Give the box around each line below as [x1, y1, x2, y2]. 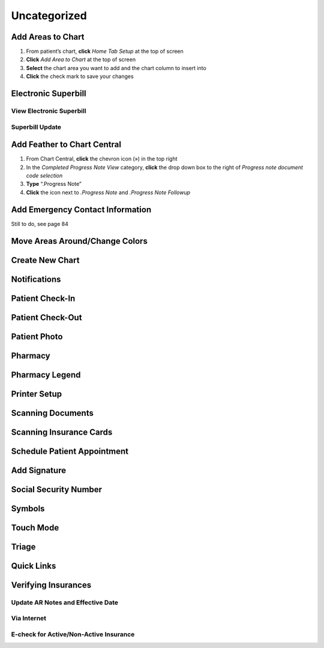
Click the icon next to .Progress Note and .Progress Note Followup [26, 189, 190, 196]
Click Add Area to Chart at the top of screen [26, 56, 136, 63]
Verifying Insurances [11, 580, 92, 590]
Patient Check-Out [11, 312, 82, 323]
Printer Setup [11, 388, 62, 399]
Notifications [11, 274, 61, 284]
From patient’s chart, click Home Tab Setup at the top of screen [26, 48, 184, 55]
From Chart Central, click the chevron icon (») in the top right [26, 155, 178, 162]
